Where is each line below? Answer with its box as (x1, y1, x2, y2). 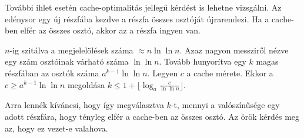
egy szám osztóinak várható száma (5, 55, 129, 68)
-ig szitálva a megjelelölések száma (9, 43, 133, 56)
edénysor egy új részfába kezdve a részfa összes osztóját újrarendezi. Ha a (5, 12, 269, 25)
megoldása (67, 78, 105, 90)
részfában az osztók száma (5, 66, 99, 79)
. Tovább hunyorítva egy (159, 55, 246, 68)
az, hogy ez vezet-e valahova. (5, 122, 108, 134)
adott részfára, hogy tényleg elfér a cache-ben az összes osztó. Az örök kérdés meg (5, 110, 300, 122)
